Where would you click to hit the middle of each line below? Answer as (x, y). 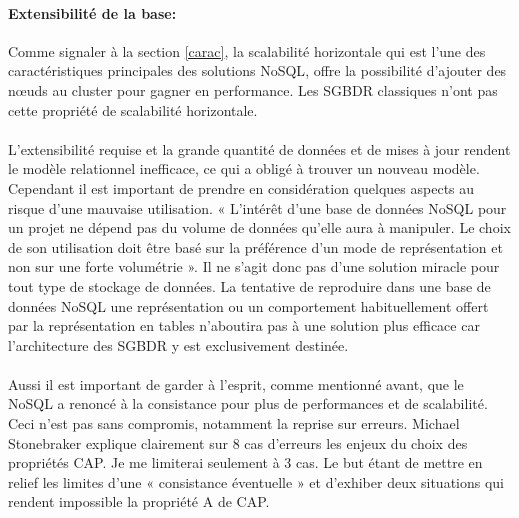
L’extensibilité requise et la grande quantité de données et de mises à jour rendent (259, 148)
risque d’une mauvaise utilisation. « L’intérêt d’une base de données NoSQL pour (257, 207)
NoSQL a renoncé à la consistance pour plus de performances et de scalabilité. (248, 403)
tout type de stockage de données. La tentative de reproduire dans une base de (249, 285)
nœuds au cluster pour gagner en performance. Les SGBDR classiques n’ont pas (253, 89)
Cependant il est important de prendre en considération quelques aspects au (241, 187)
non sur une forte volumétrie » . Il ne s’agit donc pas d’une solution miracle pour (254, 266)
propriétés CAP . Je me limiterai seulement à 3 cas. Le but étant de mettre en (245, 462)
